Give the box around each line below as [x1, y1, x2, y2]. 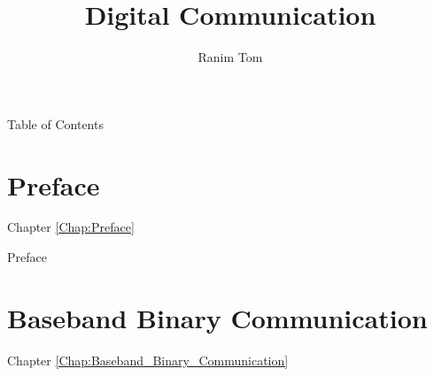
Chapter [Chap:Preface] [7, 218, 135, 236]
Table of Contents [7, 114, 104, 133]
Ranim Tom [198, 48, 263, 66]
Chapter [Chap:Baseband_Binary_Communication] [7, 350, 289, 369]
